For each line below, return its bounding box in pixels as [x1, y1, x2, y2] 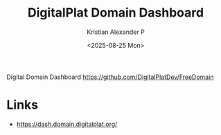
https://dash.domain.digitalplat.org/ [16, 120, 118, 128]
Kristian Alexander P [87, 28, 145, 36]
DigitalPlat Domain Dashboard [27, 5, 204, 21]
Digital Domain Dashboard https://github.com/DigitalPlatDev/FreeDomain [6, 73, 214, 81]
